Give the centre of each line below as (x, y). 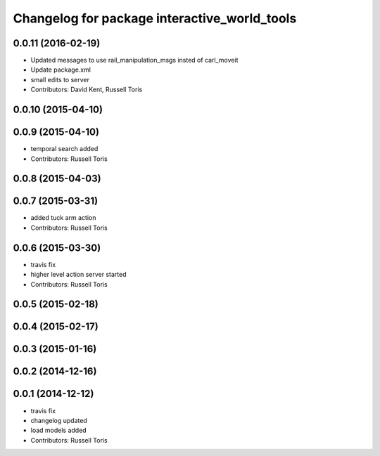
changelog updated (59, 420)
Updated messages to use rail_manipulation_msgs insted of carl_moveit (134, 60)
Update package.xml (61, 70)
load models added (59, 430)
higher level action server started (78, 275)
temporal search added (64, 149)
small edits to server (60, 79)
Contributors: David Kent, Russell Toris (87, 90)
